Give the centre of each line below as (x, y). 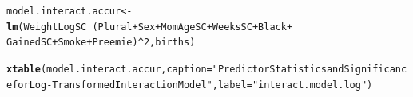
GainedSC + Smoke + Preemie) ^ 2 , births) (101, 43)
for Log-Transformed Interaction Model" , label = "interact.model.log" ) (193, 85)
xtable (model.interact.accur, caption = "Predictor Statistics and (175, 69)
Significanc (375, 69)
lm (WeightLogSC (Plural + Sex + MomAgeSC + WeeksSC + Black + (150, 27)
